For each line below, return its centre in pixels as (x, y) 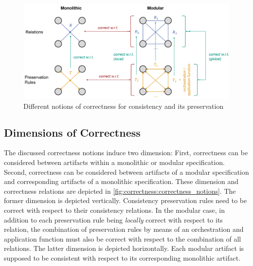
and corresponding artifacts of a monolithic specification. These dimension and (121, 181)
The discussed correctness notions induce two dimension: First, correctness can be (126, 153)
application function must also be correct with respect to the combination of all (123, 238)
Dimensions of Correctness (72, 132)
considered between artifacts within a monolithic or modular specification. (114, 162)
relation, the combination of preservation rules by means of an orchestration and (124, 229)
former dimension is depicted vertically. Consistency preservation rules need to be (126, 200)
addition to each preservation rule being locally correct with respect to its (113, 219)
